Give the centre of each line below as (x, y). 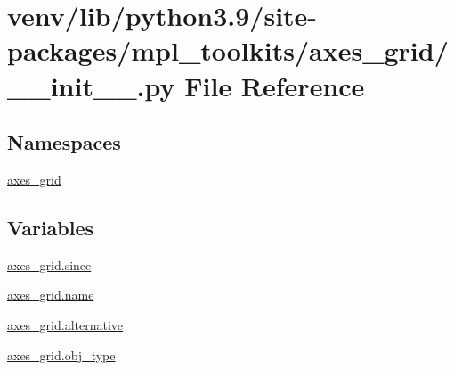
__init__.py (91, 85)
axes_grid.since (49, 264)
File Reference (275, 85)
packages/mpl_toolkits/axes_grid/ (228, 50)
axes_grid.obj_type (61, 354)
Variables (51, 227)
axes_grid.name (51, 295)
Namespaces (64, 142)
